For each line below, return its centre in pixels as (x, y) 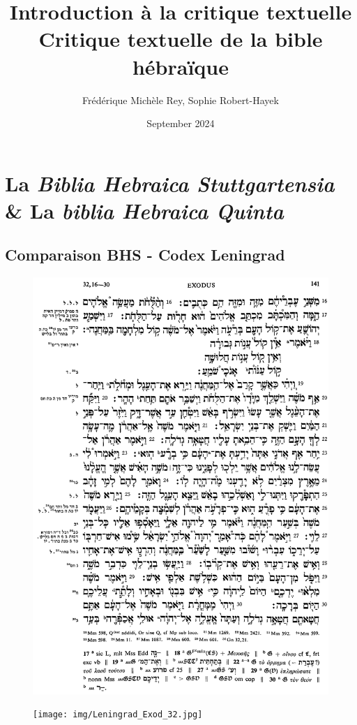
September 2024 (181, 123)
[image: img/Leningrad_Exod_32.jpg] (118, 715)
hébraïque (181, 66)
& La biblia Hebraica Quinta (144, 210)
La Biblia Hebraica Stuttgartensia (170, 183)
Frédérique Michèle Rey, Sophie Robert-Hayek (181, 100)
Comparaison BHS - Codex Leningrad (145, 255)
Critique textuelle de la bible (181, 39)
